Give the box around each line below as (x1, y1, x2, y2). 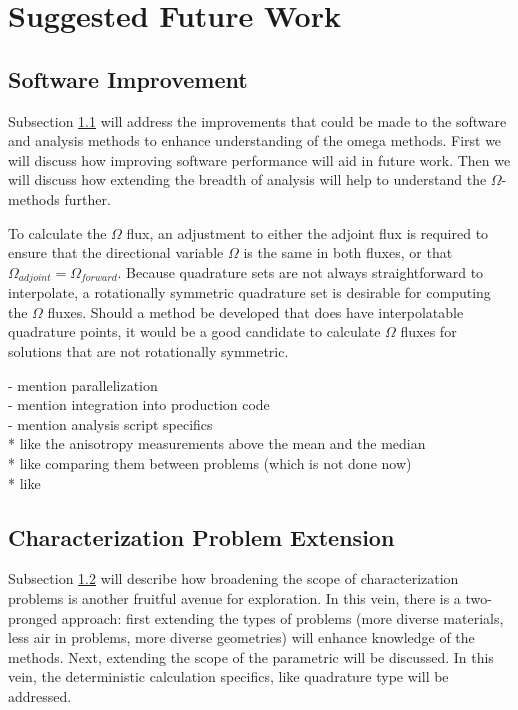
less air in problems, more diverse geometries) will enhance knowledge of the (8, 627, 475, 648)
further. (64, 188, 111, 209)
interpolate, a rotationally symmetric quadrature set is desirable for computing (8, 282, 491, 303)
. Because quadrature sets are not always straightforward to (117, 261, 484, 282)
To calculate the (8, 222, 107, 243)
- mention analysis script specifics (8, 413, 213, 434)
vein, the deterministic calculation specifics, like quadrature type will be (8, 666, 449, 687)
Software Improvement (8, 63, 248, 94)
